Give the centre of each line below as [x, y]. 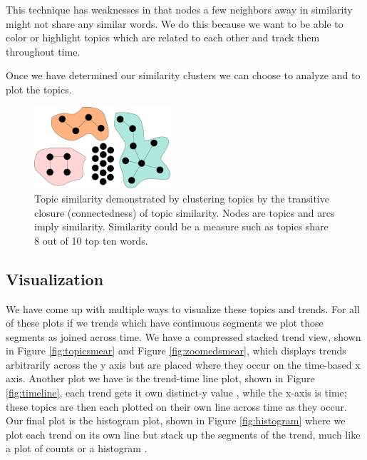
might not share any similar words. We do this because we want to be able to [175, 23]
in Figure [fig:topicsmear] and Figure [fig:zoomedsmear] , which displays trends [176, 351]
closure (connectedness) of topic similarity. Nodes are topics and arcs [185, 212]
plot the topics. [39, 89]
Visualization [55, 278]
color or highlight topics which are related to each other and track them [163, 37]
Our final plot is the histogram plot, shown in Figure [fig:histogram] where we [176, 420]
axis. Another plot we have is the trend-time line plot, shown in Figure [160, 378]
